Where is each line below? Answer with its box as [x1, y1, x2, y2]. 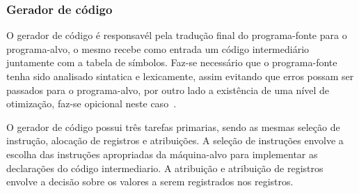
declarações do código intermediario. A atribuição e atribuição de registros [6, 160, 324, 175]
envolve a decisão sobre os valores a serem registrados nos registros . [6, 174, 294, 189]
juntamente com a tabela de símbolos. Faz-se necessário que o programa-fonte [6, 55, 337, 70]
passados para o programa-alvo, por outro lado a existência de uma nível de [6, 82, 330, 97]
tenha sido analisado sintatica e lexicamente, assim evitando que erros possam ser [6, 69, 354, 83]
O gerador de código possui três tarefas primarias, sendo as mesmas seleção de [6, 119, 340, 134]
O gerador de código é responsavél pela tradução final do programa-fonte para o [6, 28, 347, 43]
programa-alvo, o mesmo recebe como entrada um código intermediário [6, 41, 310, 56]
